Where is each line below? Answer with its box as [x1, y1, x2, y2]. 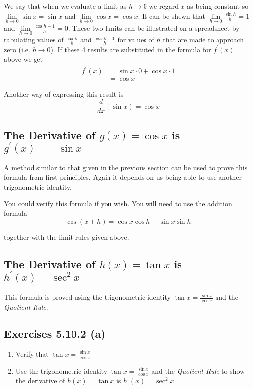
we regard [149, 1, 179, 11]
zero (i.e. [4, 44, 30, 54]
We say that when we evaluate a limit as [4, 1, 127, 11]
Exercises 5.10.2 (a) [4, 325, 106, 341]
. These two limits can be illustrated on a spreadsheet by [68, 22, 240, 33]
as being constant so [187, 1, 249, 11]
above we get [4, 54, 43, 64]
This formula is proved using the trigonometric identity [4, 292, 171, 302]
